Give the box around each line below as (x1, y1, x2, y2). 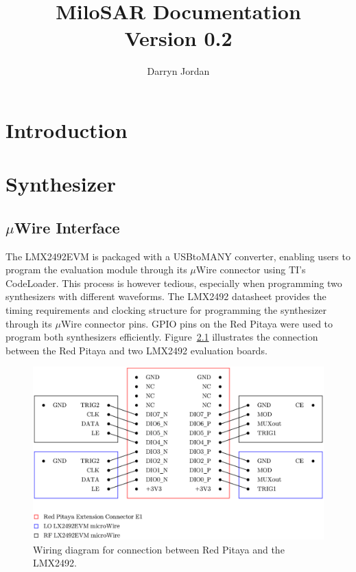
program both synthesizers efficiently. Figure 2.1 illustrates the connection (5, 330, 318, 344)
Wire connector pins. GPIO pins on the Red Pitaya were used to (60, 316, 333, 330)
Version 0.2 (124, 24, 233, 52)
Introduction (5, 115, 128, 144)
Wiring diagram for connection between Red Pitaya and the (33, 542, 285, 556)
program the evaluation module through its (5, 262, 187, 277)
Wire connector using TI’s (195, 262, 306, 277)
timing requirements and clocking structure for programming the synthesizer (5, 303, 327, 317)
